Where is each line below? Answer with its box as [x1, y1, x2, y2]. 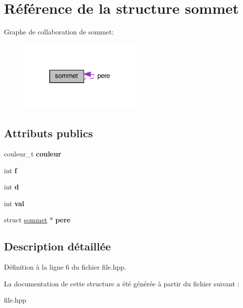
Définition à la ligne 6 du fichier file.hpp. [4, 262, 126, 272]
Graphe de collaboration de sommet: [4, 27, 114, 37]
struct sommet [4, 215, 48, 225]
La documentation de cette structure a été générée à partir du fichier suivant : [4, 278, 240, 288]
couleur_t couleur [4, 149, 61, 159]
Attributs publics [4, 125, 93, 141]
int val [4, 198, 25, 208]
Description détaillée [4, 239, 111, 254]
